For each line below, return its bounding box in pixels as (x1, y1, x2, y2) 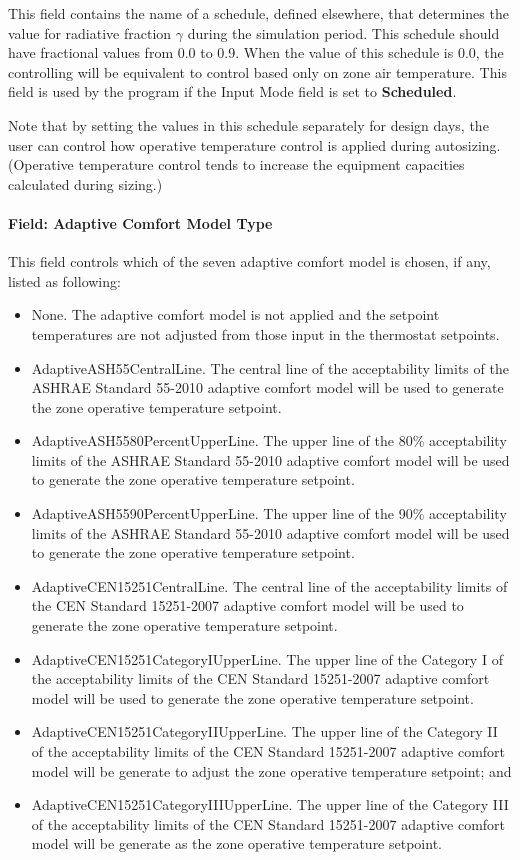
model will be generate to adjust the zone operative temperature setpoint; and (31, 760, 512, 781)
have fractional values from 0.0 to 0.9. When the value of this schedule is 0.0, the (8, 42, 504, 63)
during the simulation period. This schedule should (187, 22, 500, 43)
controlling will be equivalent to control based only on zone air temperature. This (8, 61, 507, 82)
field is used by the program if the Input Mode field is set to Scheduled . (8, 81, 457, 102)
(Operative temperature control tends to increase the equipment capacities (8, 154, 465, 175)
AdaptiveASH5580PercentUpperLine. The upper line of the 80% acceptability (31, 430, 507, 451)
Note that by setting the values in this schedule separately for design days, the (8, 114, 489, 135)
